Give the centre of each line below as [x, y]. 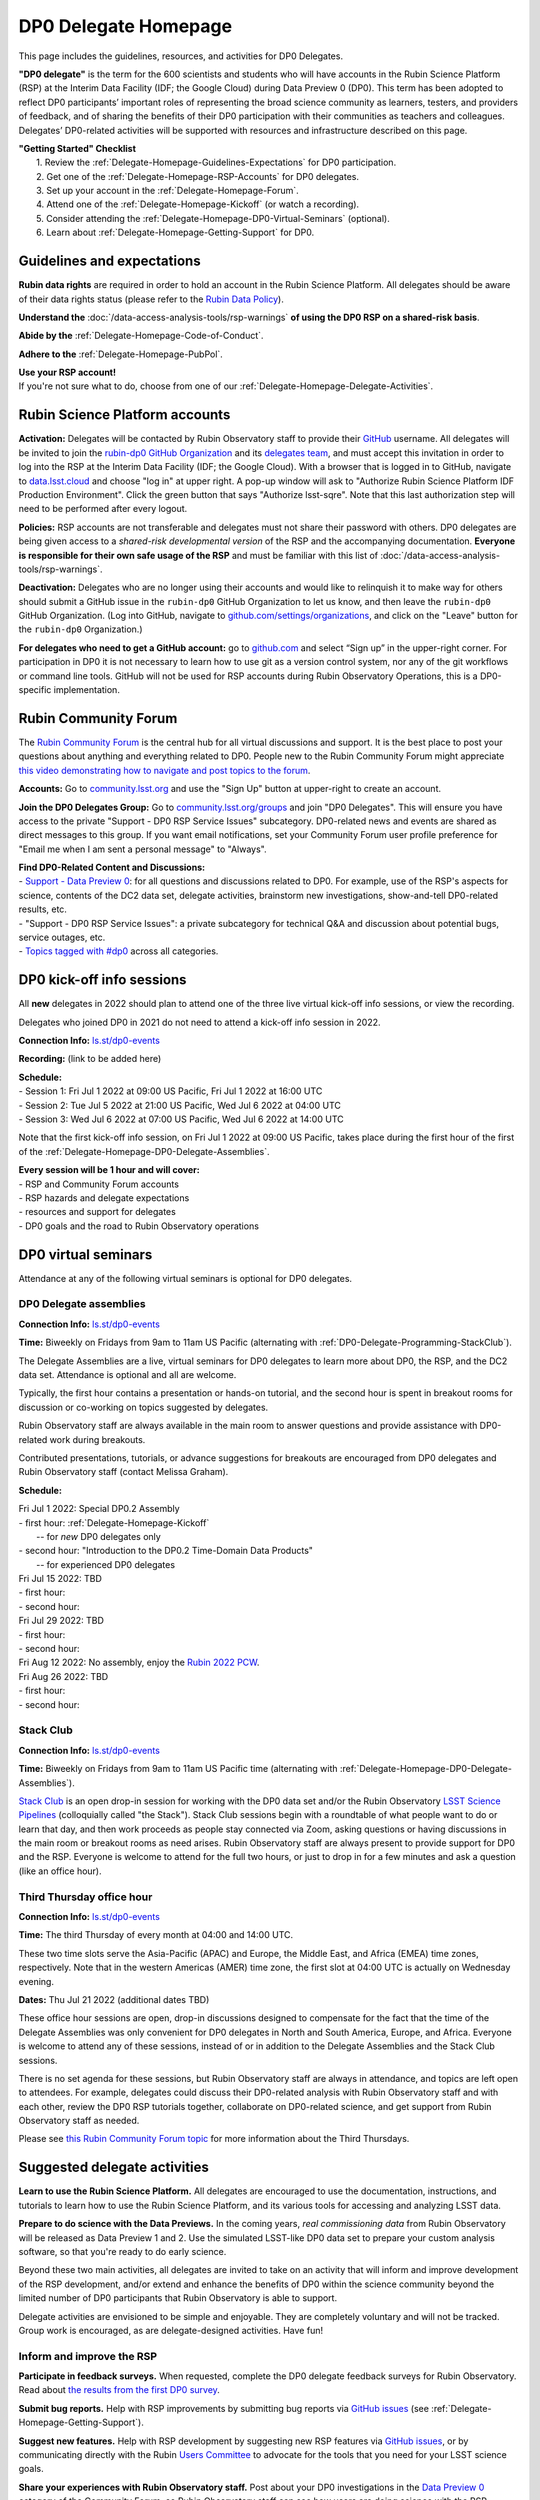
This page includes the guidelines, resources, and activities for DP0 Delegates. [181, 56]
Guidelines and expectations [109, 261]
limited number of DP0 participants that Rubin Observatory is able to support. [178, 2298]
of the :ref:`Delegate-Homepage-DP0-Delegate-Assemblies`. [144, 1151]
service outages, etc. [62, 937]
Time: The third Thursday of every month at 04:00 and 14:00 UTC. [156, 1935]
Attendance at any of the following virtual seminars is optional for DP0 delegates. [185, 1278]
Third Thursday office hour [85, 1897]
